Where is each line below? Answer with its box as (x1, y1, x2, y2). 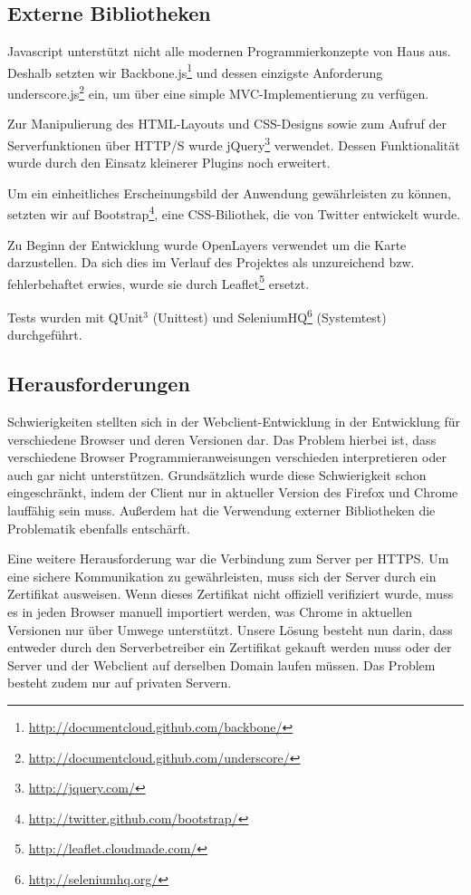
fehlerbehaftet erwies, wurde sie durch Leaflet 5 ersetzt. (7, 271, 310, 293)
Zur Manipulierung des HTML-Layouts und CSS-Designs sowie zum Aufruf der (7, 114, 447, 133)
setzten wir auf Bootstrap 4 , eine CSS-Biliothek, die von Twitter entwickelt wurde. (7, 202, 461, 223)
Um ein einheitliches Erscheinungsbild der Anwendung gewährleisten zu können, (7, 183, 451, 202)
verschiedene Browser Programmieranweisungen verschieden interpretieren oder (7, 447, 447, 467)
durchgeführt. (7, 325, 82, 344)
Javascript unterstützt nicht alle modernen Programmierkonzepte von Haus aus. (7, 42, 451, 61)
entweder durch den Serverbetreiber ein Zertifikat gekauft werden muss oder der (7, 638, 452, 657)
